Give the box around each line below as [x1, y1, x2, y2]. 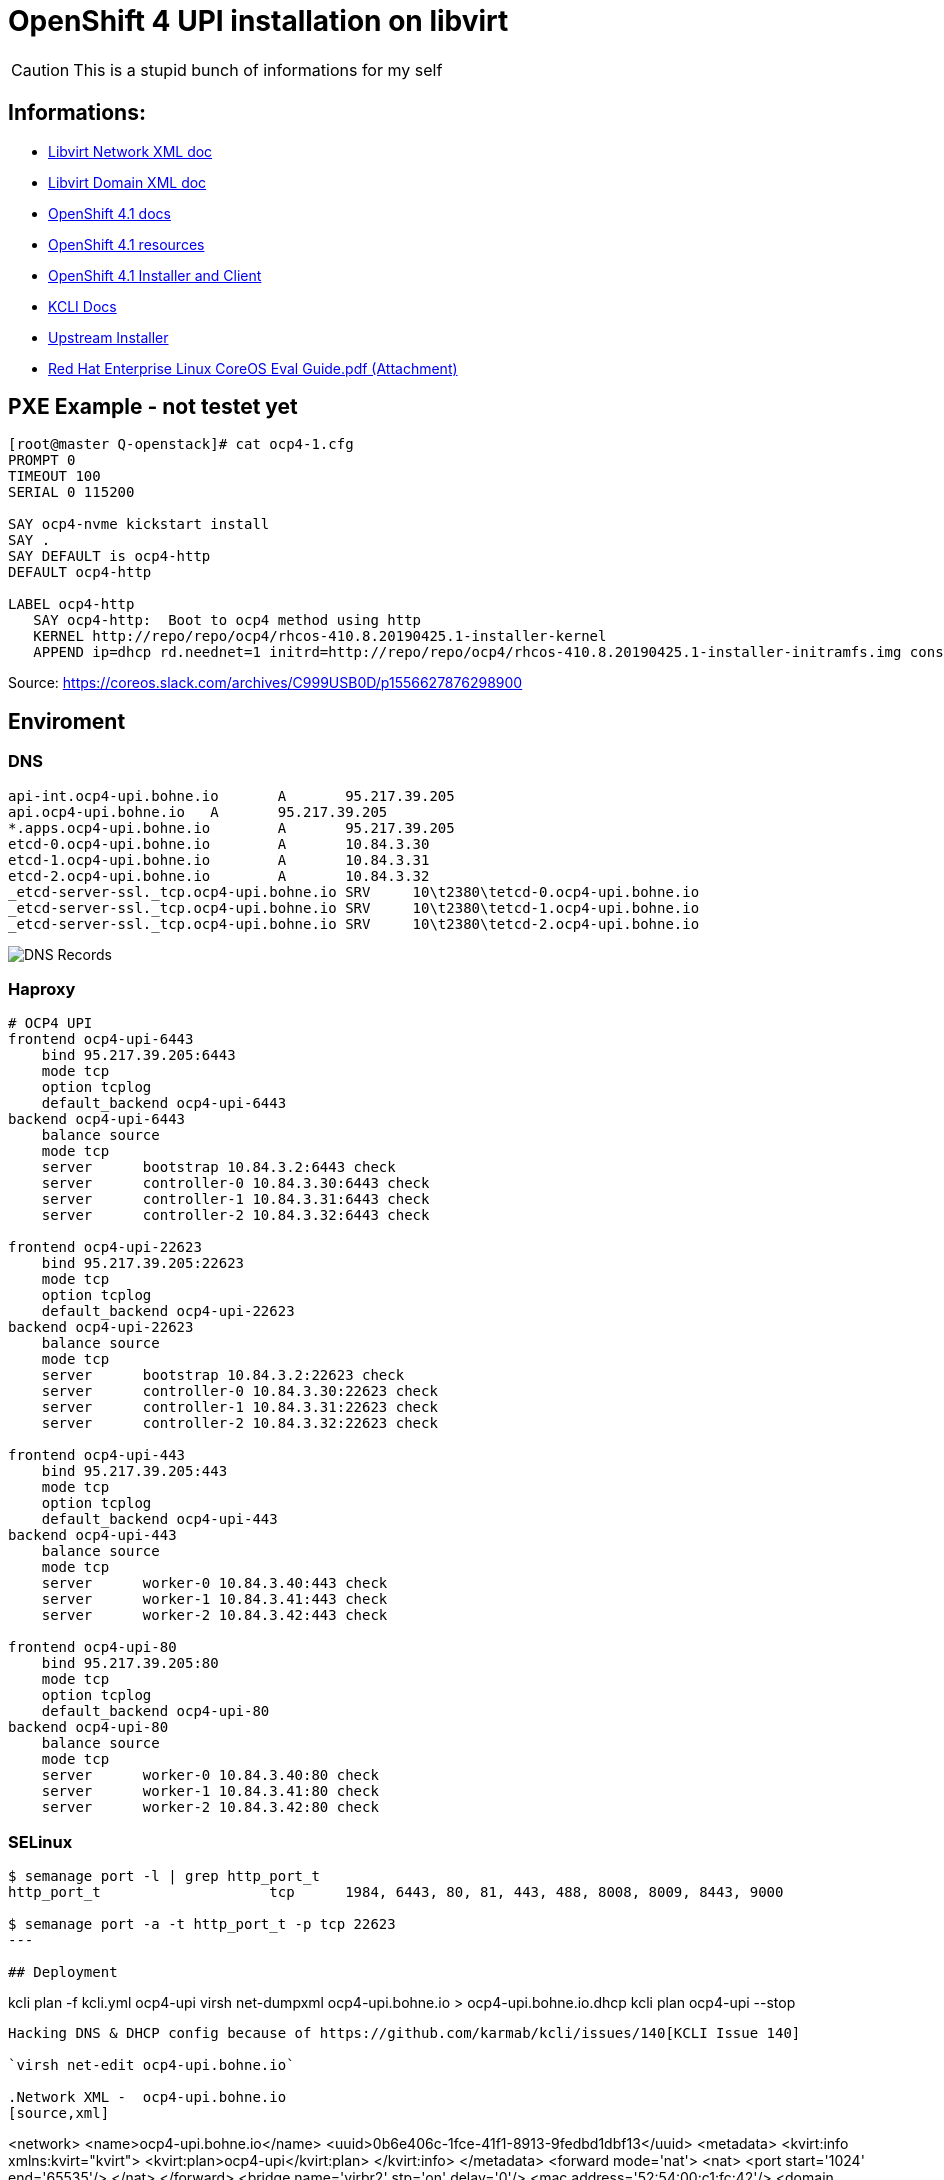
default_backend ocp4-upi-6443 [41, 1095, 287, 1112]
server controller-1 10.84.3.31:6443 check [41, 1191, 430, 1208]
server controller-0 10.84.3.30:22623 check [41, 1383, 438, 1400]
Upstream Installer [48, 328, 169, 346]
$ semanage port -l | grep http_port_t [8, 1868, 320, 1885]
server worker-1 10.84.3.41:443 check [41, 1591, 388, 1608]
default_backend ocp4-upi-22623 [41, 1303, 295, 1320]
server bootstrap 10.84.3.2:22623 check [41, 1367, 405, 1384]
